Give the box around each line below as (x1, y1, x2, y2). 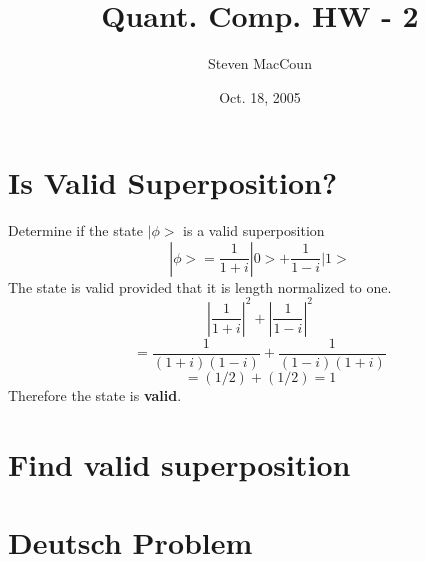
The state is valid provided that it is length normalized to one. (8, 276, 392, 297)
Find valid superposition (8, 443, 351, 484)
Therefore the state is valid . (8, 385, 182, 405)
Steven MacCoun (208, 53, 312, 74)
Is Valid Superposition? (8, 162, 338, 203)
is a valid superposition (183, 220, 325, 241)
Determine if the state (8, 220, 143, 241)
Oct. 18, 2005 (219, 86, 301, 107)
